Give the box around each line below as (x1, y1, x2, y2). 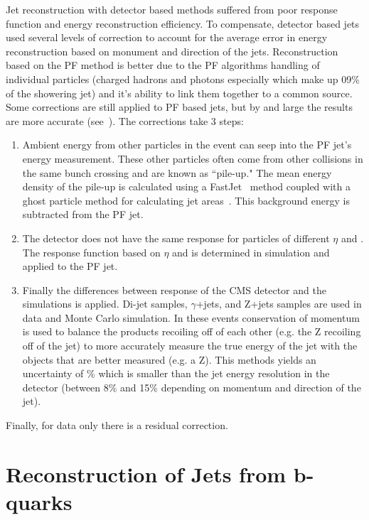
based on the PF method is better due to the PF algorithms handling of (6, 58, 320, 72)
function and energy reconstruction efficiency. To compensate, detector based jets (6, 16, 360, 31)
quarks (6, 487, 73, 516)
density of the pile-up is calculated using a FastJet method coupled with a (22, 179, 351, 194)
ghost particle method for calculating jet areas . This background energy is (22, 193, 350, 207)
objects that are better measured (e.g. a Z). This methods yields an (22, 352, 316, 367)
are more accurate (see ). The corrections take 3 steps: (6, 113, 244, 128)
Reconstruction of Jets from (6, 459, 287, 488)
